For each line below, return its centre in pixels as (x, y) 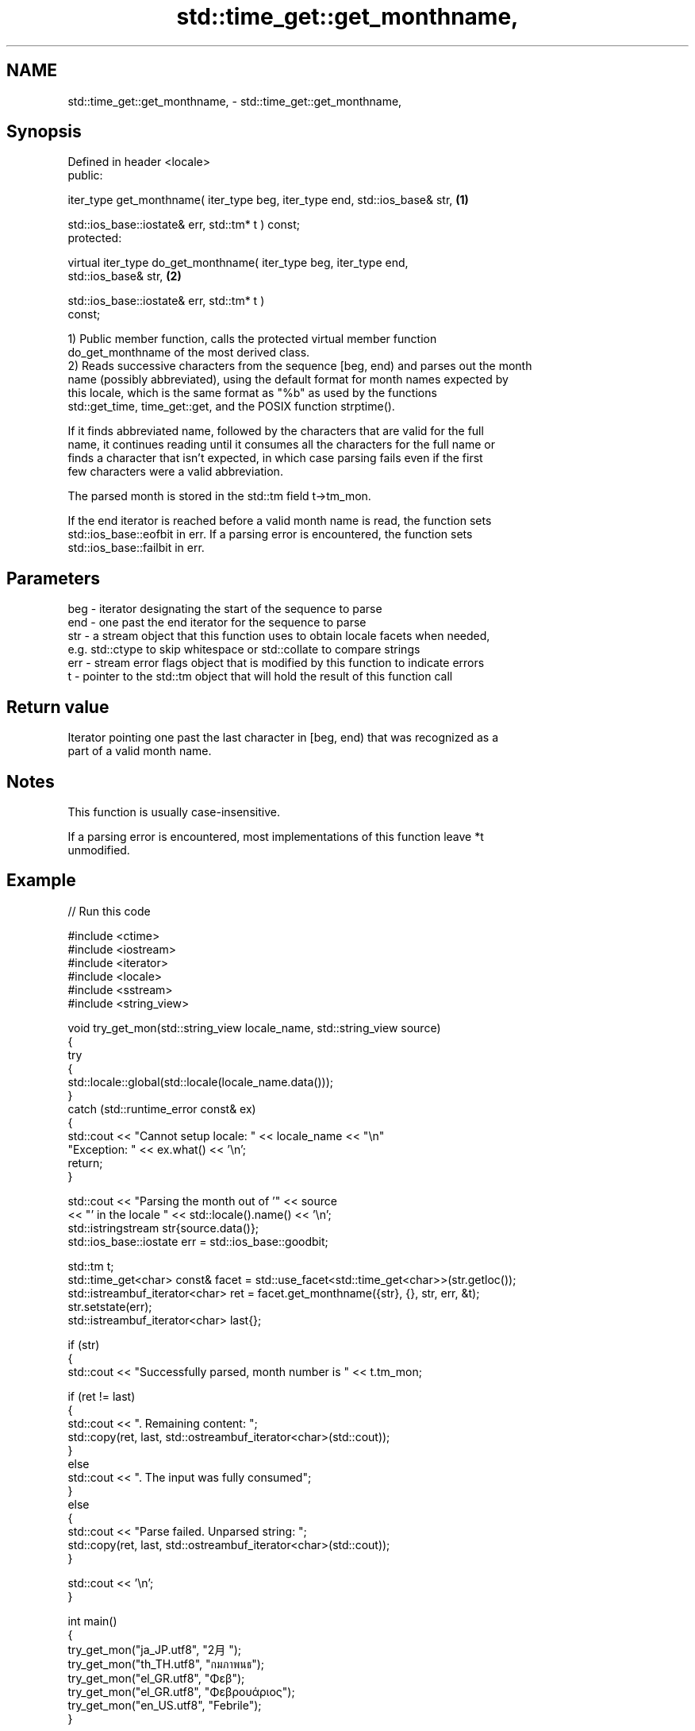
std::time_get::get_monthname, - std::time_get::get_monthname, (235, 101)
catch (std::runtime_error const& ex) (162, 1108)
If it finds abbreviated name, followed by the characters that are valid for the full (276, 431)
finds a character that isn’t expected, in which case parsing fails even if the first (275, 458)
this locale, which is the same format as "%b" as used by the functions (252, 393)
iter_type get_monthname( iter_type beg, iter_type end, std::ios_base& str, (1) (268, 200)
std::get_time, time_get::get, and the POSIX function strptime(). (231, 407)
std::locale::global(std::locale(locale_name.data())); (200, 1081)
